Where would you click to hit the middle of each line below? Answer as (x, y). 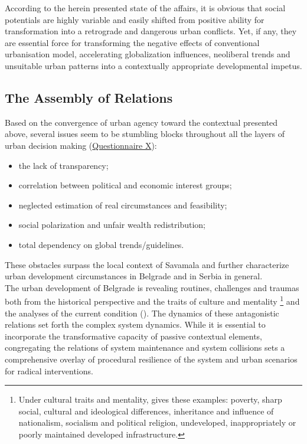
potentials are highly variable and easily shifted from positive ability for (135, 19)
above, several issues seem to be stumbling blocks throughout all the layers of (145, 134)
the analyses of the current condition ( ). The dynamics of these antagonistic (142, 313)
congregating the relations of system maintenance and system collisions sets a (145, 347)
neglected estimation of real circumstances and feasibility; (123, 205)
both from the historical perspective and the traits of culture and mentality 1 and (152, 300)
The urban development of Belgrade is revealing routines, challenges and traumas (152, 287)
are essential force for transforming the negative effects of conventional (132, 42)
